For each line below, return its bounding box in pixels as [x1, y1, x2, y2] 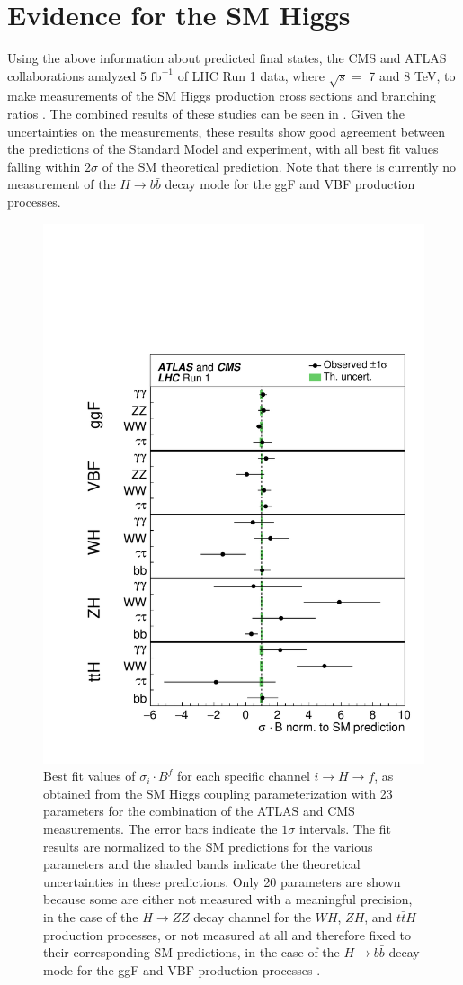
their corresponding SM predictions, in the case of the [43, 943, 340, 962]
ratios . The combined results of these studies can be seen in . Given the [7, 104, 405, 123]
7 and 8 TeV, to [369, 66, 456, 85]
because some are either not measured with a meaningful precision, [43, 890, 413, 909]
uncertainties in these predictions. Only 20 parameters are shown [43, 872, 401, 891]
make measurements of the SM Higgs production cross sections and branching [7, 86, 436, 105]
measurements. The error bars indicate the [43, 819, 278, 837]
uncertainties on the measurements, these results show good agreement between [7, 121, 446, 140]
